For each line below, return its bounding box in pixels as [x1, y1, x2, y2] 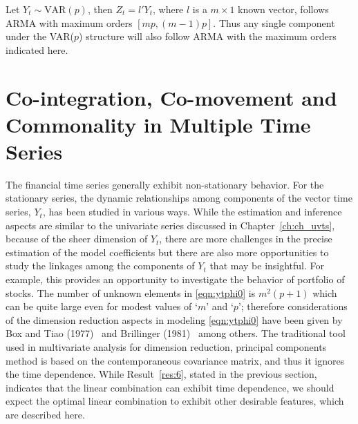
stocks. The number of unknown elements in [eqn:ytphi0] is [6, 285, 256, 300]
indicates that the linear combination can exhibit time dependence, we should [6, 380, 335, 394]
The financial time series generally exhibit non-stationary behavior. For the [6, 177, 324, 191]
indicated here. [6, 42, 68, 57]
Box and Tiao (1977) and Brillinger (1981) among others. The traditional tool [6, 326, 346, 340]
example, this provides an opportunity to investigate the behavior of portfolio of [6, 272, 345, 287]
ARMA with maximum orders [6, 15, 133, 30]
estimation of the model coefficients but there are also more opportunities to [6, 244, 329, 259]
